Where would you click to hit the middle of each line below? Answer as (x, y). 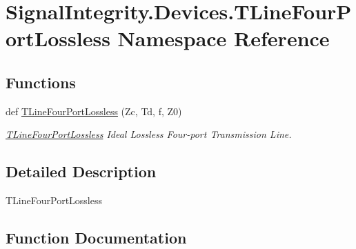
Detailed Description (81, 171)
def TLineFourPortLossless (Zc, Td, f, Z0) (94, 111)
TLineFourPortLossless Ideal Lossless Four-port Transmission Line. (149, 134)
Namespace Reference (224, 38)
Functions (41, 82)
